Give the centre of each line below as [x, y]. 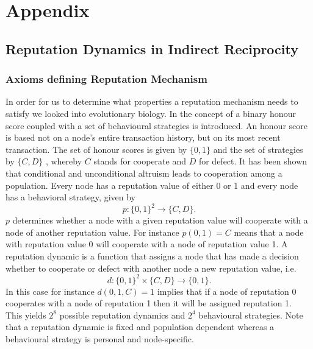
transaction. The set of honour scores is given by [96, 149]
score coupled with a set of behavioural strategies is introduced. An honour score [156, 125]
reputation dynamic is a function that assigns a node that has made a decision [152, 256]
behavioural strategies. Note [251, 315]
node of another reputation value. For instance [92, 232]
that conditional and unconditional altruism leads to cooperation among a [144, 173]
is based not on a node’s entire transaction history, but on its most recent [143, 137]
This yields [26, 315]
